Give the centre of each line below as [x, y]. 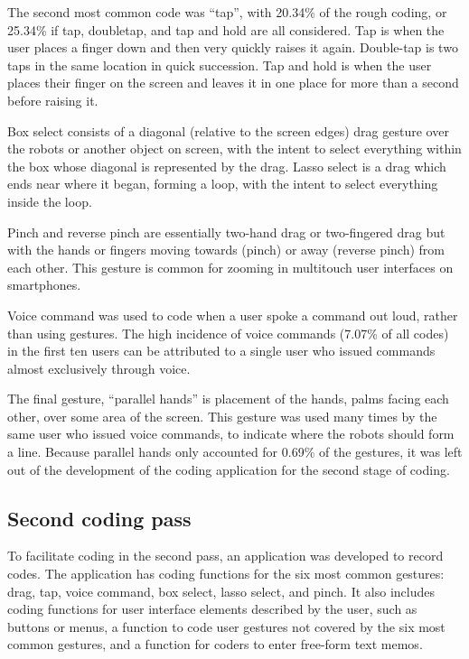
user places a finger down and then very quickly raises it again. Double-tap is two [233, 47]
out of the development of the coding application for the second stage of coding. [229, 469]
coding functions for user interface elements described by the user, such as [212, 609]
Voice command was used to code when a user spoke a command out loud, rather [233, 315]
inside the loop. [50, 201]
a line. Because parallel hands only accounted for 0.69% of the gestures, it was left [235, 452]
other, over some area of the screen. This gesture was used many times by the [222, 416]
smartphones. [44, 285]
